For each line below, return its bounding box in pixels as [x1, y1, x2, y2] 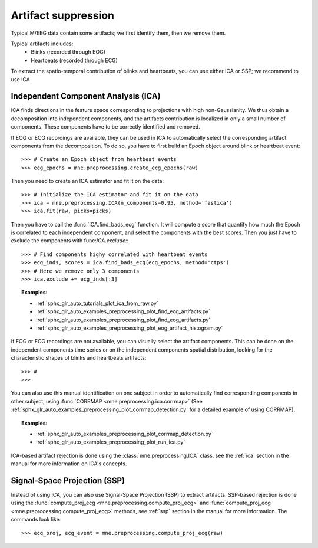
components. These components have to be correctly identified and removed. [11, 123, 200, 130]
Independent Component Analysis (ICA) [11, 91, 161, 101]
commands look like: [11, 516, 61, 523]
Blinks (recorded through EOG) [31, 48, 106, 55]
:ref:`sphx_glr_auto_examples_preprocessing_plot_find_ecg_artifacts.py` [36, 308, 210, 315]
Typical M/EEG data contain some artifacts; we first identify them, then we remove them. [11, 29, 226, 37]
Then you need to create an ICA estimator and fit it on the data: [11, 178, 164, 185]
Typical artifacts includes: [11, 40, 74, 47]
